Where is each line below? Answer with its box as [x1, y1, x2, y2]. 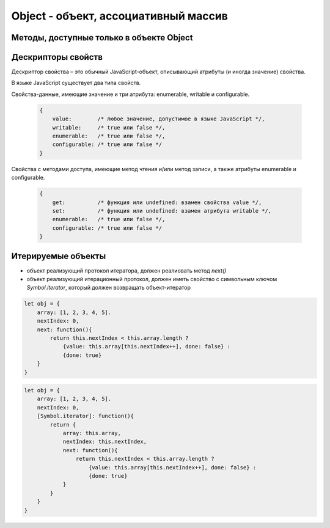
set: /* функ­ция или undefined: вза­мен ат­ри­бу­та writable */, [52, 207, 272, 214]
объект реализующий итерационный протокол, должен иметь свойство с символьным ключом [26, 276, 277, 282]
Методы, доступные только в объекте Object [11, 32, 193, 43]
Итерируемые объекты [11, 251, 106, 261]
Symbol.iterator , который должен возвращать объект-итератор [26, 284, 191, 291]
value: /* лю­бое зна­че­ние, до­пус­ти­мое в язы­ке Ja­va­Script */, [52, 116, 265, 122]
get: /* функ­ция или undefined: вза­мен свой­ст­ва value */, [52, 199, 262, 206]
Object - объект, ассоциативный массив [11, 9, 229, 23]
